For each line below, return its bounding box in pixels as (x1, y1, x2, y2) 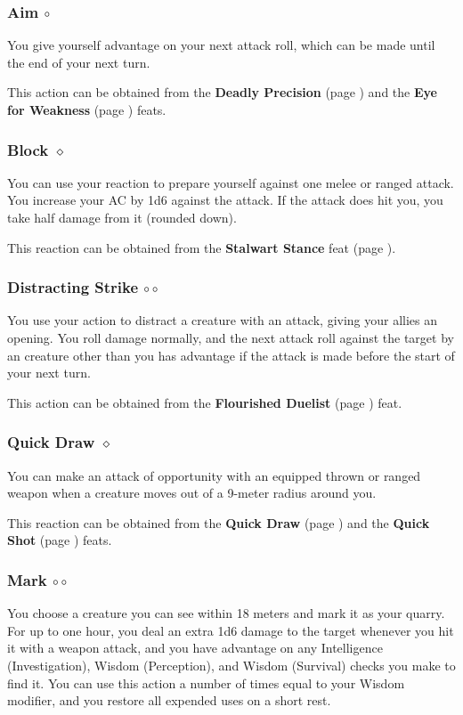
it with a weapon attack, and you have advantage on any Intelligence (7, 638, 383, 657)
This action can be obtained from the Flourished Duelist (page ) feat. (7, 393, 402, 411)
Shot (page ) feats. (7, 531, 112, 549)
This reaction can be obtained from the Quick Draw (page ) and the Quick (7, 513, 430, 532)
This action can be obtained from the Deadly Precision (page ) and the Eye (7, 83, 437, 102)
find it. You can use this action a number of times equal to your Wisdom (7, 673, 405, 692)
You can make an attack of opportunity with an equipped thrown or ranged (7, 466, 421, 484)
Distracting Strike (7, 276, 139, 298)
